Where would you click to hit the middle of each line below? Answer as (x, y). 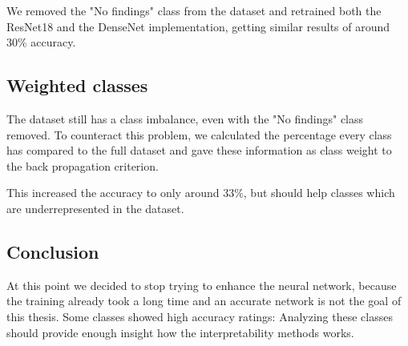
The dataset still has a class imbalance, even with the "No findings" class (185, 118)
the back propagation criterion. (83, 165)
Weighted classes (77, 85)
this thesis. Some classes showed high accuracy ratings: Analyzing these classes (200, 316)
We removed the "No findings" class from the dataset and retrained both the (194, 10)
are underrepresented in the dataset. (95, 208)
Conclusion (53, 251)
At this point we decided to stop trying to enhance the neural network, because (202, 285)
